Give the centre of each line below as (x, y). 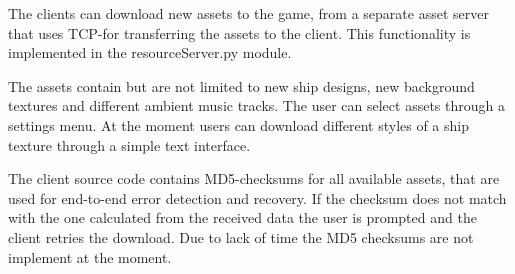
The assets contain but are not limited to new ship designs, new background (241, 85)
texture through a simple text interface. (129, 144)
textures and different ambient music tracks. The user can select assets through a (256, 105)
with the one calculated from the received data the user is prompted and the (242, 217)
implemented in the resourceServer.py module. (150, 52)
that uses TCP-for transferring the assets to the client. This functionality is (239, 32)
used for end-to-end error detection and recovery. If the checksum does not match (257, 197)
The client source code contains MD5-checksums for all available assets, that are (254, 178)
